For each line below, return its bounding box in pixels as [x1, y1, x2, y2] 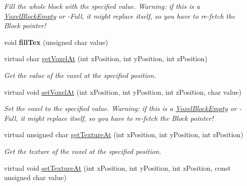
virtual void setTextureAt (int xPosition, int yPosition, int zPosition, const [4, 162, 231, 173]
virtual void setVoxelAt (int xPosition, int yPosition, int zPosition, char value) [4, 86, 242, 97]
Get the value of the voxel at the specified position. [4, 70, 156, 80]
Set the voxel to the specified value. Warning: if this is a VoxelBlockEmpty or [4, 103, 237, 113]
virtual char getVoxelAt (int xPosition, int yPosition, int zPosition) [4, 53, 207, 64]
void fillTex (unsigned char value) [4, 37, 108, 47]
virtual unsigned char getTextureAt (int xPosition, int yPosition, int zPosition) [4, 129, 244, 140]
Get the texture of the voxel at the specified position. [4, 146, 161, 156]
